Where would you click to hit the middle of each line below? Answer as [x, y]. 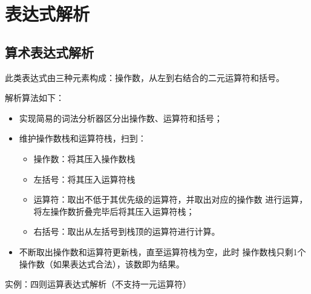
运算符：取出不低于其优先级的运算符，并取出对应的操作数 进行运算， [171, 199]
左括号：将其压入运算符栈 [84, 179]
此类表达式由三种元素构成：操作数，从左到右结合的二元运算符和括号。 [145, 77]
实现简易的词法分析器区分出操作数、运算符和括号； [121, 118]
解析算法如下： [34, 98]
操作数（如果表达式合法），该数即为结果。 [102, 263]
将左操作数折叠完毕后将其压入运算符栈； [114, 211]
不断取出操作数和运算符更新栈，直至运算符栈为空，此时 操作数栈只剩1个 [162, 251]
